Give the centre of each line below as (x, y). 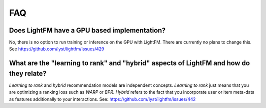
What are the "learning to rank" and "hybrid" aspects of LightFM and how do (130, 63)
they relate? (28, 73)
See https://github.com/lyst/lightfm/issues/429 (57, 49)
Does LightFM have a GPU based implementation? (87, 30)
